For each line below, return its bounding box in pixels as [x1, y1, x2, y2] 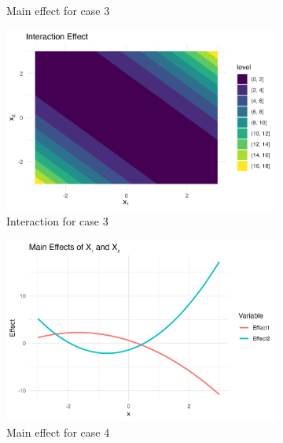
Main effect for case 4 [6, 423, 110, 440]
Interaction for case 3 [6, 213, 108, 229]
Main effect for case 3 [6, 2, 110, 18]
